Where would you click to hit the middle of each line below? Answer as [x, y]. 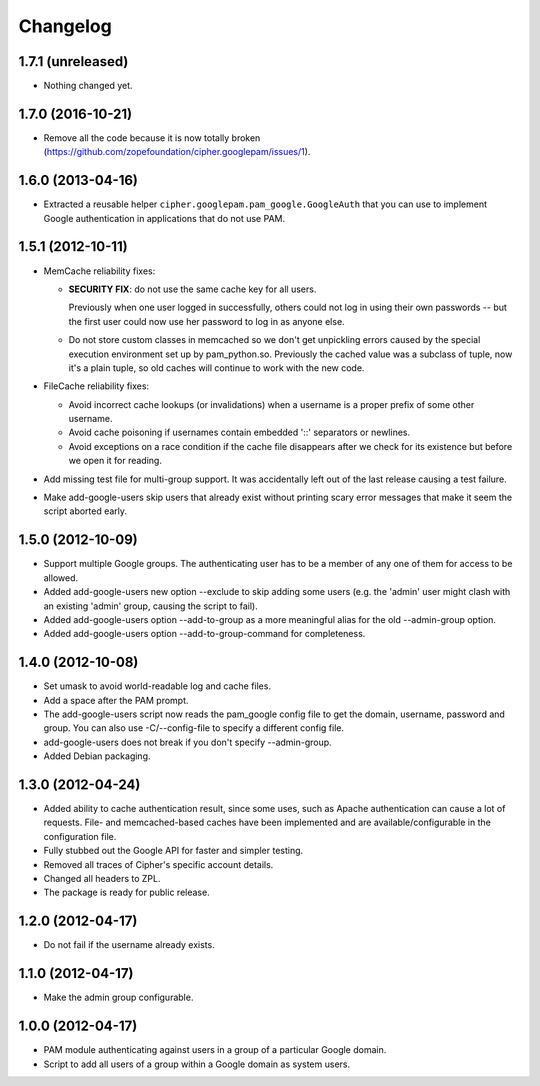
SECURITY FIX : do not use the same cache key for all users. [192, 289]
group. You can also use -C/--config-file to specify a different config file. [194, 728]
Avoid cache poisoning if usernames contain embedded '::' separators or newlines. [239, 432]
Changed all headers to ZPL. [102, 878]
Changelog [65, 26]
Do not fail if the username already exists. [129, 945]
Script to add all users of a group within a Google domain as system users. [196, 1064]
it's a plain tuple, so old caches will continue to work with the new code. [216, 367]
